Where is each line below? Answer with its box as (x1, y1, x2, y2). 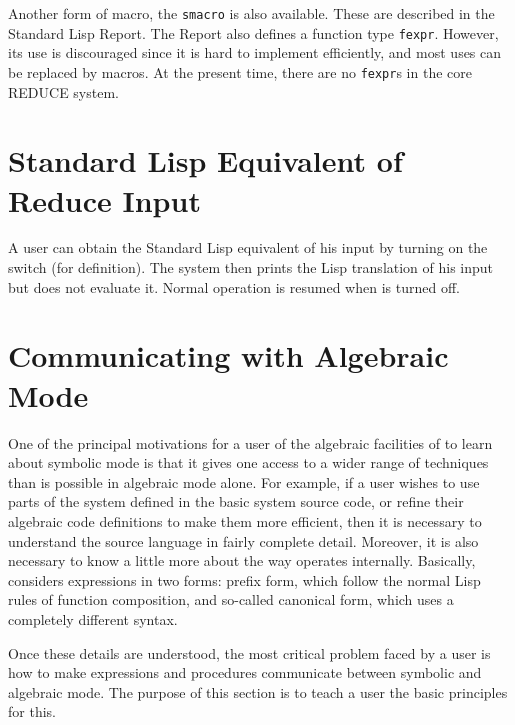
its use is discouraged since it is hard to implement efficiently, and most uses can (8, 42, 502, 63)
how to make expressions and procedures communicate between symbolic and (8, 662, 482, 683)
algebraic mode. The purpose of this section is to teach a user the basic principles (8, 681, 508, 702)
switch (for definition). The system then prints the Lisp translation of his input (8, 257, 494, 278)
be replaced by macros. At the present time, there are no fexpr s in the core (8, 61, 472, 82)
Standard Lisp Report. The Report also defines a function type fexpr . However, (8, 22, 499, 43)
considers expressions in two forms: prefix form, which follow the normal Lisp (8, 569, 481, 590)
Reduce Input (8, 179, 201, 220)
